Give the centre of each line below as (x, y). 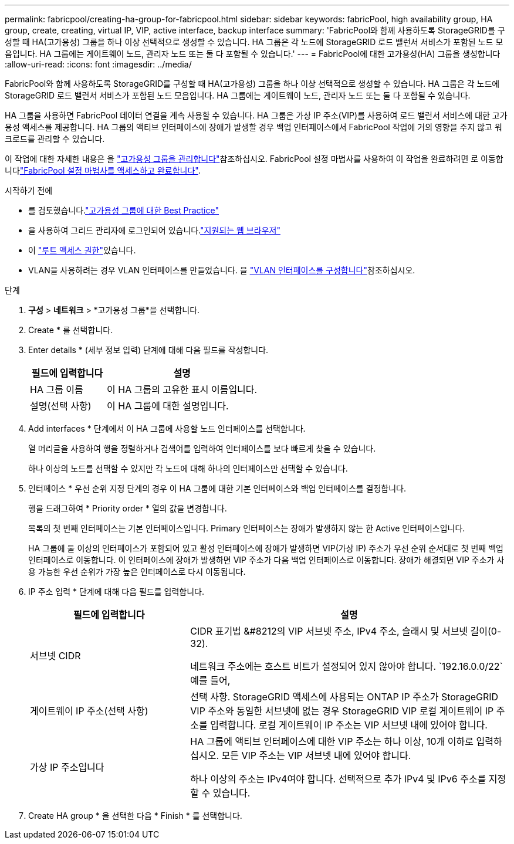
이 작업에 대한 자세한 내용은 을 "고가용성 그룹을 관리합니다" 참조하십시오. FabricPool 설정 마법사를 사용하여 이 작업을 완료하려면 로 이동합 (254, 159)
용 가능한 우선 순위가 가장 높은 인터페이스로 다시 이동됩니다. (137, 572)
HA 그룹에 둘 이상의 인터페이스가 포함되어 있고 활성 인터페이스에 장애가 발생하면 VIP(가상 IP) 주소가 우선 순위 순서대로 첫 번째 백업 (266, 548)
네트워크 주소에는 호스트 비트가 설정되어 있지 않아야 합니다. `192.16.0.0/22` (346, 666)
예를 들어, (210, 680)
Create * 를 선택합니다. (71, 330)
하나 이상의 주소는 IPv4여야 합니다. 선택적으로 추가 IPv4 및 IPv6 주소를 (338, 779)
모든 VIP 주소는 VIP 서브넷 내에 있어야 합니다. (316, 755)
